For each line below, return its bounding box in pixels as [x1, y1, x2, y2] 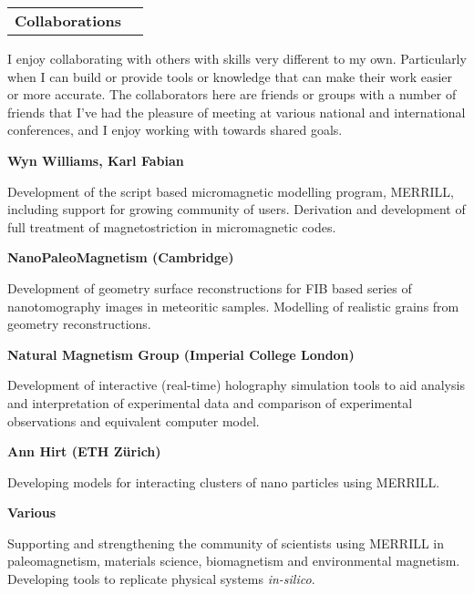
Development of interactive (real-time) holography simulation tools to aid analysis [7, 375, 465, 394]
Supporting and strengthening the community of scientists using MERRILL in [7, 533, 445, 552]
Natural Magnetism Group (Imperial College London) [7, 344, 355, 364]
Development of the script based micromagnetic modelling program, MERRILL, [7, 181, 454, 200]
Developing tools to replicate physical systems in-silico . [7, 569, 315, 589]
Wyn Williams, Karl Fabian [7, 150, 184, 169]
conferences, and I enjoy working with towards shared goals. [7, 120, 343, 139]
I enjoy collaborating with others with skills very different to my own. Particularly [7, 49, 467, 67]
